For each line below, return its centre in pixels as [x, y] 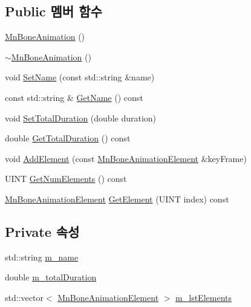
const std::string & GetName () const [74, 97]
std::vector [24, 297]
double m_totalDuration [51, 277]
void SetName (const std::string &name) [80, 77]
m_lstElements [204, 297]
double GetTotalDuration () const [68, 138]
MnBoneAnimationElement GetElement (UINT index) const [117, 199]
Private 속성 [42, 231]
